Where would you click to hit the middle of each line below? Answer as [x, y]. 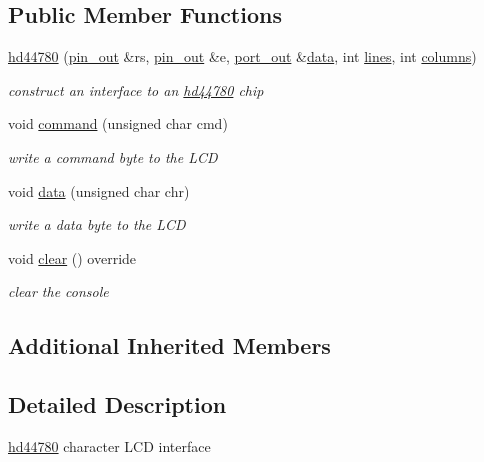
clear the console [58, 291]
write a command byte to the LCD [113, 156]
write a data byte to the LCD [97, 224]
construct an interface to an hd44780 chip [136, 89]
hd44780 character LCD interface [109, 445]
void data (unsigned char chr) [99, 190]
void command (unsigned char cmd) [118, 123]
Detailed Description [117, 404]
